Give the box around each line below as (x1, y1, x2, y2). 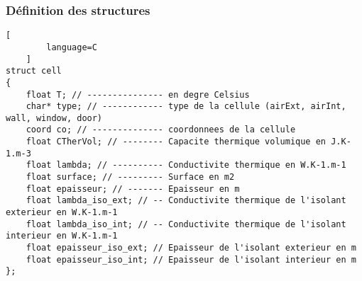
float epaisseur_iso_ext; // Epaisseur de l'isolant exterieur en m (26, 243, 356, 253)
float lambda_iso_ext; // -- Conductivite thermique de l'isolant (26, 195, 346, 206)
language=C (46, 42, 97, 52)
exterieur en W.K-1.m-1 (6, 207, 118, 218)
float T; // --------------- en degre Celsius (26, 89, 250, 100)
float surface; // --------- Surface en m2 (26, 172, 235, 183)
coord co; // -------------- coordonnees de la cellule (26, 125, 296, 135)
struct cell (6, 66, 62, 76)
